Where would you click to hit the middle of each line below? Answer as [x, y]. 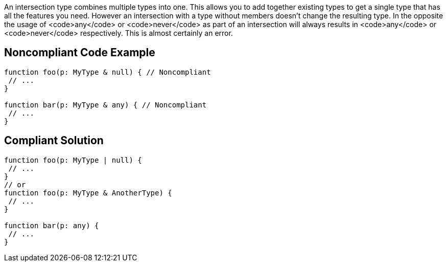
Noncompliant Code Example [80, 53]
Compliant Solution [54, 141]
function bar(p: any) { [52, 225]
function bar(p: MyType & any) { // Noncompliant [105, 105]
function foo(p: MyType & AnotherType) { [88, 193]
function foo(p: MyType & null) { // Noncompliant [108, 72]
